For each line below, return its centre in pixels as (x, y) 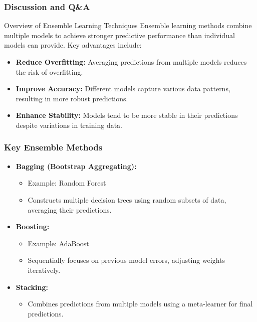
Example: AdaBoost (58, 243)
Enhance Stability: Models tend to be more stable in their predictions (127, 115)
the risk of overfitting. (49, 71)
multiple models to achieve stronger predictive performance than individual (119, 35)
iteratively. (44, 270)
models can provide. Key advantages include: (73, 45)
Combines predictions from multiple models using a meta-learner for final (140, 304)
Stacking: (32, 287)
